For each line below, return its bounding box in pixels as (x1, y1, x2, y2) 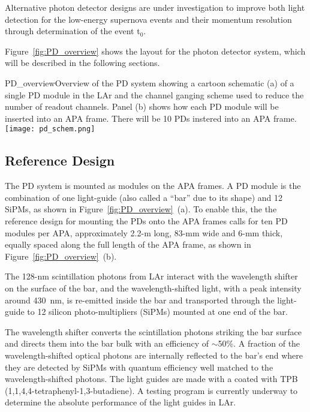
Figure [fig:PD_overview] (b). (5, 249, 117, 262)
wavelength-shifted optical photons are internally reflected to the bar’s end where (5, 348, 303, 361)
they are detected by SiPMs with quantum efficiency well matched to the (5, 360, 273, 373)
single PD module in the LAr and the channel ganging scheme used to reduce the (5, 88, 304, 101)
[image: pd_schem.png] (5, 125, 95, 134)
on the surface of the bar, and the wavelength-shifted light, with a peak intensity (5, 281, 302, 294)
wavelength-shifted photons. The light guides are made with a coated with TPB (5, 372, 298, 385)
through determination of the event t (5, 25, 140, 37)
